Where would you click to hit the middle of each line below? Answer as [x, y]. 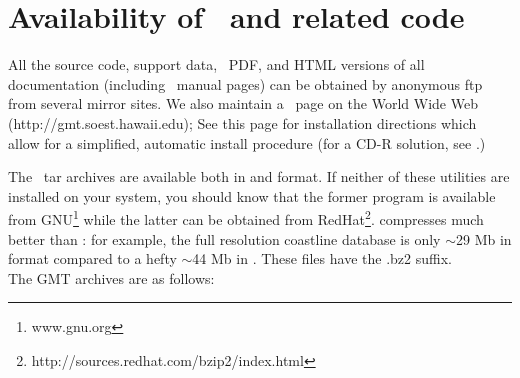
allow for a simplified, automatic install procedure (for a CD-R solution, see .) [247, 142]
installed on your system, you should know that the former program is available [252, 195]
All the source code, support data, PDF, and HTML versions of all [216, 64]
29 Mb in [484, 238]
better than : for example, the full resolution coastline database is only [224, 238]
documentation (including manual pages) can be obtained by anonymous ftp [245, 83]
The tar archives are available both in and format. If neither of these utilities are [259, 176]
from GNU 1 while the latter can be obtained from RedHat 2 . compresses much [246, 217]
